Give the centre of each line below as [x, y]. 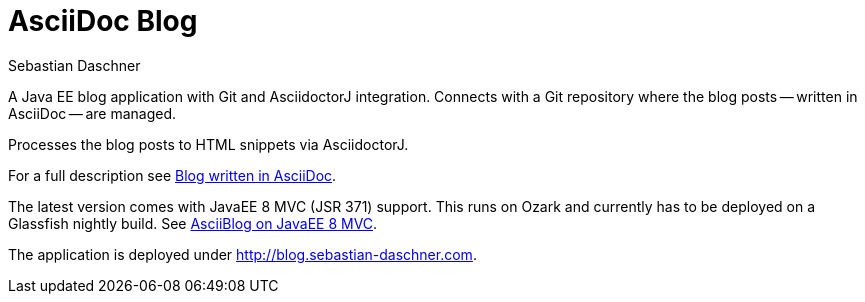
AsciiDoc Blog [103, 21]
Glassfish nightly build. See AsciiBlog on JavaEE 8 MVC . [193, 223]
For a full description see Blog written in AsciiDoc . [172, 175]
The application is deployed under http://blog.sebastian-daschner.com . [242, 254]
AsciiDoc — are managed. [92, 113]
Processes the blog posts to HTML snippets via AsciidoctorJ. [208, 144]
